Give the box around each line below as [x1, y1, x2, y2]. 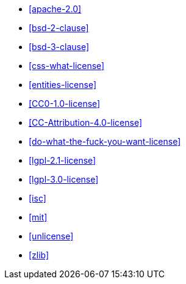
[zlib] [29, 250, 49, 260]
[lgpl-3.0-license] [29, 174, 99, 184]
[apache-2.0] [29, 4, 82, 14]
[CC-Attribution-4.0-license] [29, 117, 143, 128]
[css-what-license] [29, 60, 105, 71]
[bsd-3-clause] [29, 42, 90, 52]
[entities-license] [29, 79, 97, 90]
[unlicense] [29, 231, 74, 241]
